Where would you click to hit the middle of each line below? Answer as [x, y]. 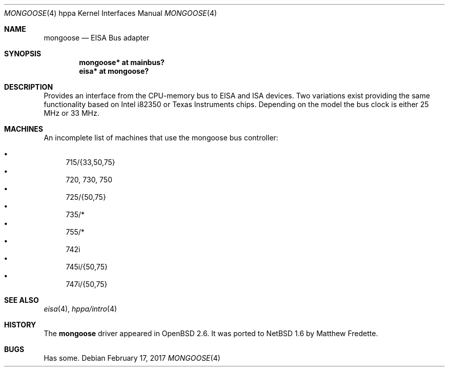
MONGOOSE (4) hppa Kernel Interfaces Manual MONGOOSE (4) [111, 13]
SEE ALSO [22, 300]
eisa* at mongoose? [114, 71]
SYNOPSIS [23, 54]
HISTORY [20, 325]
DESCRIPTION [29, 87]
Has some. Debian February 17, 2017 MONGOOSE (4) [132, 358]
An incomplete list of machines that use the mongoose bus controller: [161, 138]
